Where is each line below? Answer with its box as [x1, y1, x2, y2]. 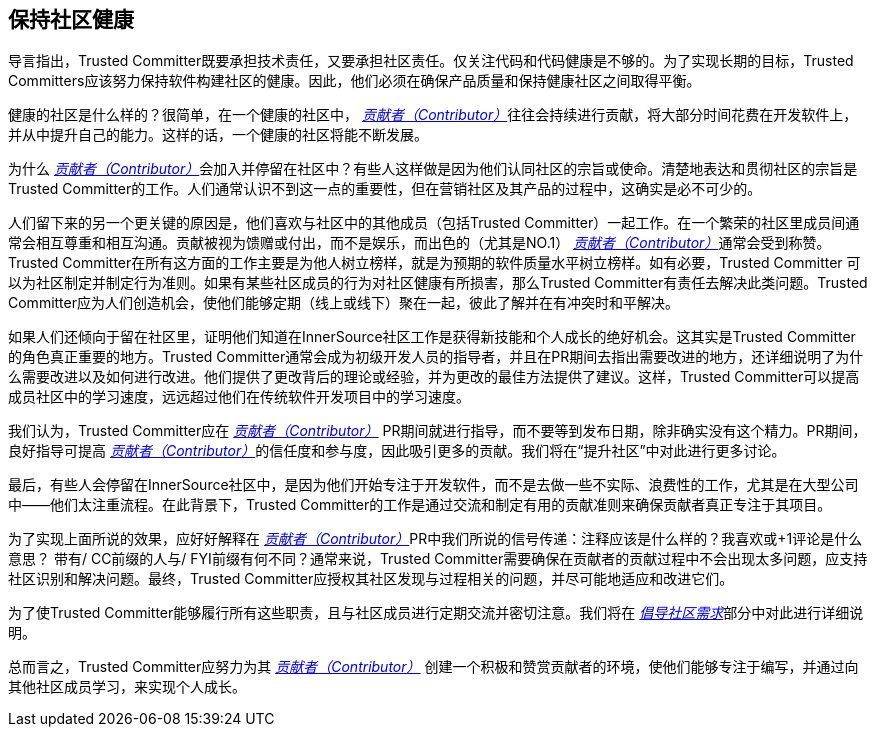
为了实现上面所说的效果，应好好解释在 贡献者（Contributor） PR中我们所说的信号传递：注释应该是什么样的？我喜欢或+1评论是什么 [8, 530, 863, 548]
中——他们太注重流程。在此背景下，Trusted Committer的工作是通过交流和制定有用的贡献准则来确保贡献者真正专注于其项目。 [8, 496, 832, 514]
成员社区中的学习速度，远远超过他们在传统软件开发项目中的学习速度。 [8, 388, 470, 406]
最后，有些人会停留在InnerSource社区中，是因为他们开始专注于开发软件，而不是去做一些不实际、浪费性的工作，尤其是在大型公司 [8, 476, 859, 494]
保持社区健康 [8, 7, 134, 32]
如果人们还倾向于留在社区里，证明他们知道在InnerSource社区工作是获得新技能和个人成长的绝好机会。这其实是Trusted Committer [8, 328, 856, 346]
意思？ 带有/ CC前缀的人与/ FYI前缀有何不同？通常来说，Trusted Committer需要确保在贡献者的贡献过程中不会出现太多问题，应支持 [8, 550, 868, 568]
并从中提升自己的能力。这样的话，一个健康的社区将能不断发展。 [8, 126, 428, 144]
